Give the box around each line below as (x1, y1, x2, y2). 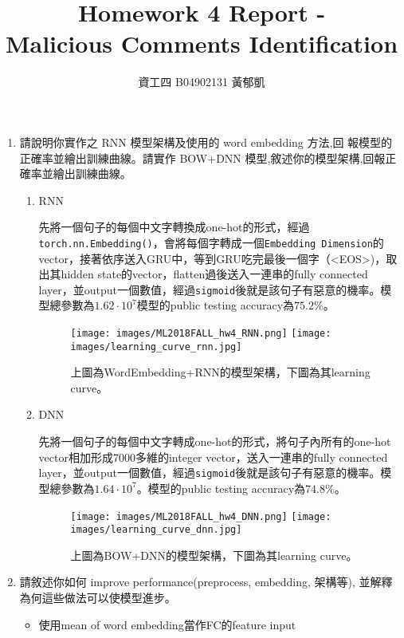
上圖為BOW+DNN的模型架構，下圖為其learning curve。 (70, 546, 358, 563)
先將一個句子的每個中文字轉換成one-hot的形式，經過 (38, 219, 310, 235)
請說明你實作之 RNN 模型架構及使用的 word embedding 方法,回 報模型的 (19, 133, 393, 150)
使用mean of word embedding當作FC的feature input (38, 616, 296, 632)
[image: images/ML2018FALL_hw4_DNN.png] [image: (70, 510, 331, 522)
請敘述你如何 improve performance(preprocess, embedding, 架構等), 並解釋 (19, 573, 393, 590)
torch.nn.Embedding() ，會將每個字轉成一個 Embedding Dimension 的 (38, 234, 384, 250)
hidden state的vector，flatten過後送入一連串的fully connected (61, 266, 368, 282)
